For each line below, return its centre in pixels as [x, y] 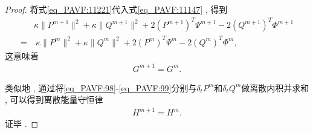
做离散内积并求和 [275, 87]
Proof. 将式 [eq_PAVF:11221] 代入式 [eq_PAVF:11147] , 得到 [116, 9]
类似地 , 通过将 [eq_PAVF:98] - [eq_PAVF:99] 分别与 [101, 87]
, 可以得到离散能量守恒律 [54, 99]
